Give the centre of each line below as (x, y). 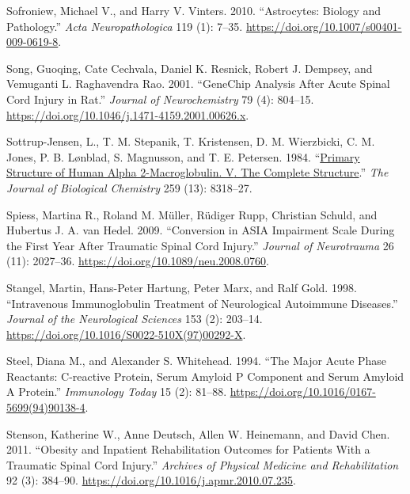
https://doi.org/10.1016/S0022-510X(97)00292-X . (126, 334)
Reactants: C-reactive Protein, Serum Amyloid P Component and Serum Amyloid (205, 376)
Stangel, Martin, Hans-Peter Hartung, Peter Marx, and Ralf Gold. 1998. (182, 287)
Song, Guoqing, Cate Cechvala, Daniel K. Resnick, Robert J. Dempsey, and (190, 68)
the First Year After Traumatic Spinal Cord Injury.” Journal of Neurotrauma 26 (200, 245)
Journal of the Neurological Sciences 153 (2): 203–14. (135, 319)
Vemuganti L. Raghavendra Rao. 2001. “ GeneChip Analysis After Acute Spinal (198, 84)
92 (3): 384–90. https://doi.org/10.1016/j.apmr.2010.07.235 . (151, 480)
